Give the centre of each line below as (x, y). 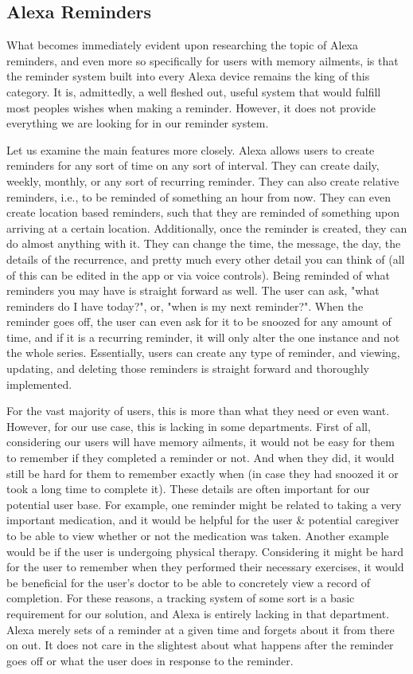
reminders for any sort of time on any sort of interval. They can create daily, (193, 165)
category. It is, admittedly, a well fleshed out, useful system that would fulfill (194, 91)
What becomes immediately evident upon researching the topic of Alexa (182, 45)
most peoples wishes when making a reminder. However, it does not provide (191, 107)
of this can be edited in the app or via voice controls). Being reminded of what (198, 274)
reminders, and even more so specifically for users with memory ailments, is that (203, 60)
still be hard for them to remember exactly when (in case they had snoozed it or (203, 473)
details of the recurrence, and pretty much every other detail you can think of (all (206, 259)
